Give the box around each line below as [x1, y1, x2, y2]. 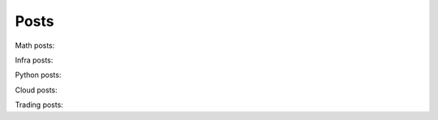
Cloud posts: [15, 85, 58, 95]
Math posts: [15, 41, 55, 50]
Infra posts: [15, 55, 54, 65]
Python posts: [15, 70, 62, 80]
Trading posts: [15, 100, 64, 109]
